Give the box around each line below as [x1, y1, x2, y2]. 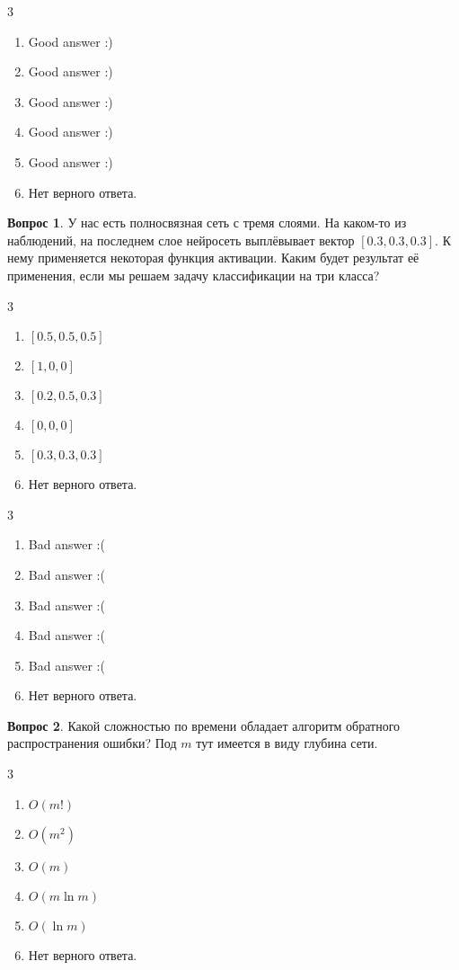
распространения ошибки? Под [7, 734, 177, 752]
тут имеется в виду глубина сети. [196, 734, 378, 752]
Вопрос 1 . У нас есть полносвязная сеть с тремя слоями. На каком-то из [7, 213, 407, 232]
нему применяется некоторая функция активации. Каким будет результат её [7, 248, 419, 267]
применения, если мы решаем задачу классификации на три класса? [7, 265, 380, 284]
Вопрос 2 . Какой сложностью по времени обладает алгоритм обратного [7, 716, 401, 734]
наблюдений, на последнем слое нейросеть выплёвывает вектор [7, 230, 355, 249]
